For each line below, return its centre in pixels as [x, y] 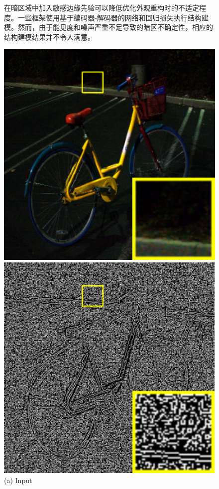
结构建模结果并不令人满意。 [49, 37]
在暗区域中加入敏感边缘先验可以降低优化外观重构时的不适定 [102, 7]
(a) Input [18, 480]
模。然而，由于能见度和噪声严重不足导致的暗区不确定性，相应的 [109, 27]
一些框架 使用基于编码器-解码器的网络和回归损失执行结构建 [113, 17]
